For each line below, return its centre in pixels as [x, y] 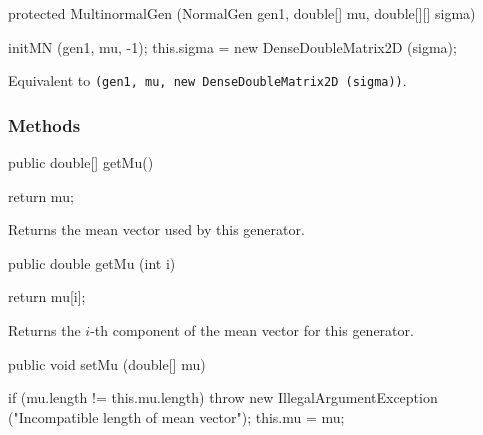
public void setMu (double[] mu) [107, 363]
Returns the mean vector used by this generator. [156, 229]
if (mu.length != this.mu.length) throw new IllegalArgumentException [223, 397]
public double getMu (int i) [92, 262]
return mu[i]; [47, 296]
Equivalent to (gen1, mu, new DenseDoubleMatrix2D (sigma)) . [207, 80]
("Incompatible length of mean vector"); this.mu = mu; [176, 416]
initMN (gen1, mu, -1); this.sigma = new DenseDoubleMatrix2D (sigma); [232, 46]
